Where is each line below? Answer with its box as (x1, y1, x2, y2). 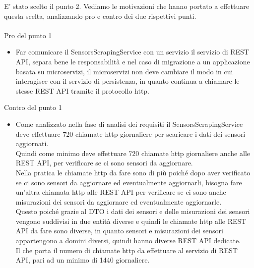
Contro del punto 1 (4, 102, 62, 112)
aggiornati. (15, 138, 49, 149)
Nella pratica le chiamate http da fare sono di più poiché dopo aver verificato (15, 167, 251, 177)
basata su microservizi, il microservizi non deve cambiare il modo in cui (15, 66, 233, 76)
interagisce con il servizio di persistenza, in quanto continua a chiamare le (15, 76, 240, 86)
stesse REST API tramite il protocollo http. (15, 85, 150, 96)
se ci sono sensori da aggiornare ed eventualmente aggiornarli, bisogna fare (15, 177, 242, 187)
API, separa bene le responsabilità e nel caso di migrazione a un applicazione (15, 56, 250, 66)
